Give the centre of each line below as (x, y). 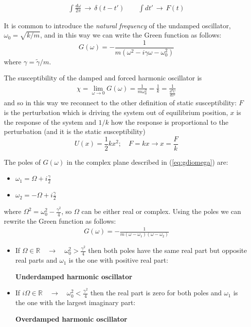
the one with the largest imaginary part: (75, 302)
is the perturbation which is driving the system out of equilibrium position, (116, 112)
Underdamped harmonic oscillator (74, 276)
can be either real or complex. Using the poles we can (161, 211)
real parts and (36, 260)
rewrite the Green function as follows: (60, 221)
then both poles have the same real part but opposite (168, 250)
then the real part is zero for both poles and (156, 293)
